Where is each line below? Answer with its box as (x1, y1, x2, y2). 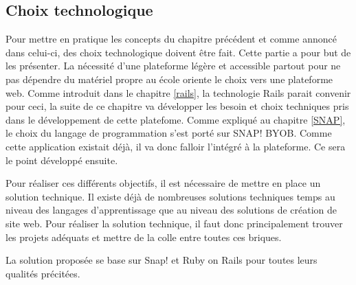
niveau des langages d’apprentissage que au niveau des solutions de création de (5, 203, 337, 217)
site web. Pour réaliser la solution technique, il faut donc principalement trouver (5, 216, 343, 230)
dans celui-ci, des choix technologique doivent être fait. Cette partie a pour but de (5, 45, 351, 59)
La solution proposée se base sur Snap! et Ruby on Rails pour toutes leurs (5, 253, 318, 267)
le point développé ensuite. (5, 152, 118, 167)
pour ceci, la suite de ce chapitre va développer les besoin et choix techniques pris (5, 99, 349, 113)
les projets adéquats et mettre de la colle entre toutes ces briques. (5, 229, 282, 244)
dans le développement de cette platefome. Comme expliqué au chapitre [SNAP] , (5, 112, 346, 126)
